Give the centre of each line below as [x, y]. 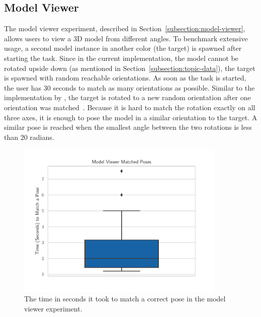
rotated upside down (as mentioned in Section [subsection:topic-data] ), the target [130, 68]
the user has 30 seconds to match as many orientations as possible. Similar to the [129, 87]
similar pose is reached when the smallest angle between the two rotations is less [128, 127]
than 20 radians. [29, 137]
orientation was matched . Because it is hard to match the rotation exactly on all [130, 107]
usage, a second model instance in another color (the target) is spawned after [123, 48]
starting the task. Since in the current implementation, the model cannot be [121, 58]
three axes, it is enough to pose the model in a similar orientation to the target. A [131, 117]
